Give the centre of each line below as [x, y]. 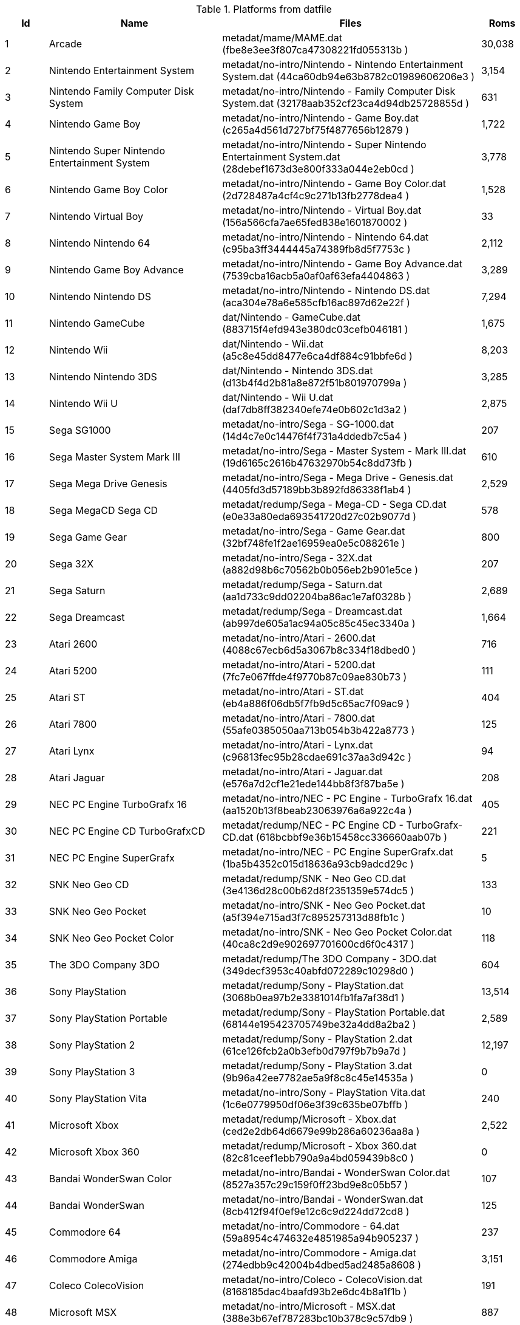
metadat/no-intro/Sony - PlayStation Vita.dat [324, 1092]
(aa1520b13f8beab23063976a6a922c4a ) [317, 810]
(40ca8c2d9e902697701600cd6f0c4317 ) [318, 944]
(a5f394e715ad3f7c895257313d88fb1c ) [314, 917]
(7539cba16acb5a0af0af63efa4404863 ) [316, 276]
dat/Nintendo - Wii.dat [273, 344]
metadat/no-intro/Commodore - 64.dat [311, 1226]
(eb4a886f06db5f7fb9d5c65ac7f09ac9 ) [316, 704]
